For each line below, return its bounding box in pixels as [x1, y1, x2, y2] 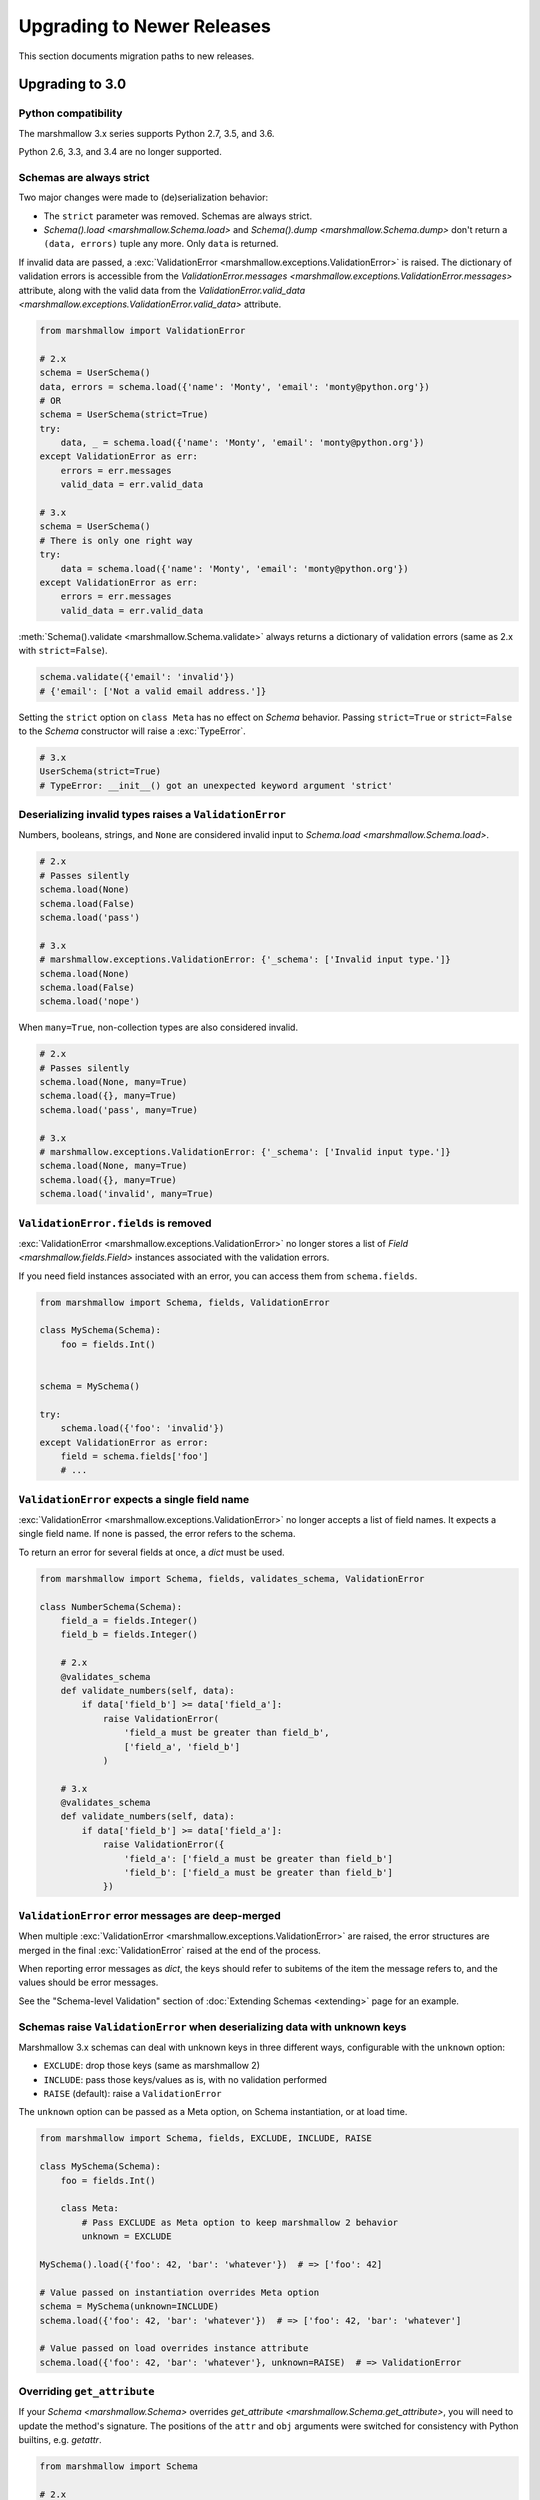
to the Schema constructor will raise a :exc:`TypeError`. [18, 725, 247, 737]
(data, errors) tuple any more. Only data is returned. [43, 238, 279, 250]
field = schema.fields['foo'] [60, 1450, 209, 1462]
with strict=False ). [18, 645, 108, 657]
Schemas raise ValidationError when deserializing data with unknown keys [18, 2020, 407, 2034]
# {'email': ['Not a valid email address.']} [39, 685, 267, 697]
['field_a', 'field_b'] [123, 1741, 240, 1752]
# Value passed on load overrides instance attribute [39, 2343, 309, 2354]
